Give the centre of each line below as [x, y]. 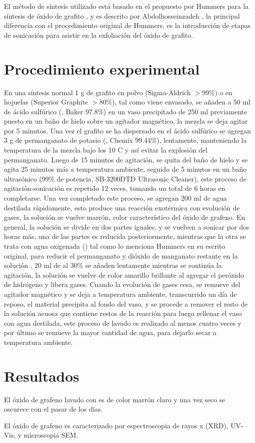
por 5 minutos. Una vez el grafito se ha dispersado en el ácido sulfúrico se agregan [127, 130]
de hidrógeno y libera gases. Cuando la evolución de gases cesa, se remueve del [122, 284]
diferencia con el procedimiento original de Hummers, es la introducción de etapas [127, 25]
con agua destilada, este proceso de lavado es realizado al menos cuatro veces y [123, 323]
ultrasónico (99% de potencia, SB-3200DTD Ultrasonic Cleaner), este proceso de [125, 178]
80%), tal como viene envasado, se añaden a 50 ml [175, 102]
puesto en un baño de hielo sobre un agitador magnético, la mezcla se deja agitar [126, 121]
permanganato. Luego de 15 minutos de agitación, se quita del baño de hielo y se [126, 159]
